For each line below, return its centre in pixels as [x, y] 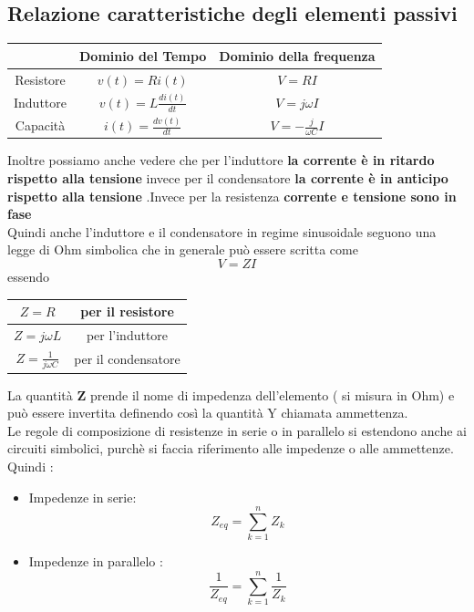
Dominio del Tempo [143, 55]
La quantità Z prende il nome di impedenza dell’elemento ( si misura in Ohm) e [231, 394]
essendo [29, 277]
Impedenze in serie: [82, 497]
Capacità [40, 125]
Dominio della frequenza [297, 55]
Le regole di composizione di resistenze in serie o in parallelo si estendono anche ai [237, 430]
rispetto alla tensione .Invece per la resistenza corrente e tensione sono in [232, 196]
